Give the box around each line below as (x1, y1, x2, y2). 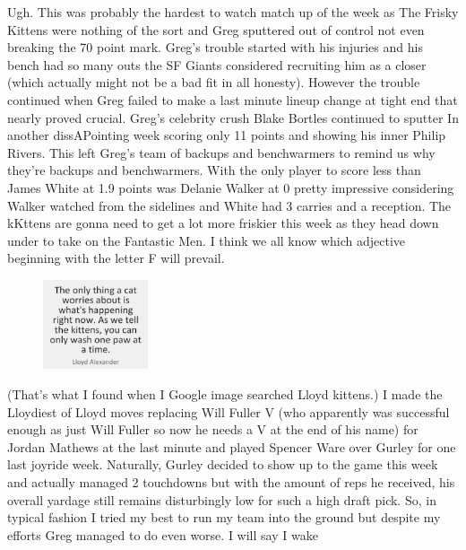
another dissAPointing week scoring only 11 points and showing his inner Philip (7, 126, 446, 144)
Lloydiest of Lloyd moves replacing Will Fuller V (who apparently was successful (7, 402, 450, 421)
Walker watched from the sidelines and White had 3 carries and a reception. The (7, 196, 452, 214)
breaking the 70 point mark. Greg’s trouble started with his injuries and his (7, 38, 423, 57)
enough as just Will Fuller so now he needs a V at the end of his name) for (7, 420, 419, 439)
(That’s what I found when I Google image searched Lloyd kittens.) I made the (7, 384, 443, 403)
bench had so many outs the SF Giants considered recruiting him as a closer (7, 55, 427, 74)
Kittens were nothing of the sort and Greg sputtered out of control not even (7, 20, 425, 39)
